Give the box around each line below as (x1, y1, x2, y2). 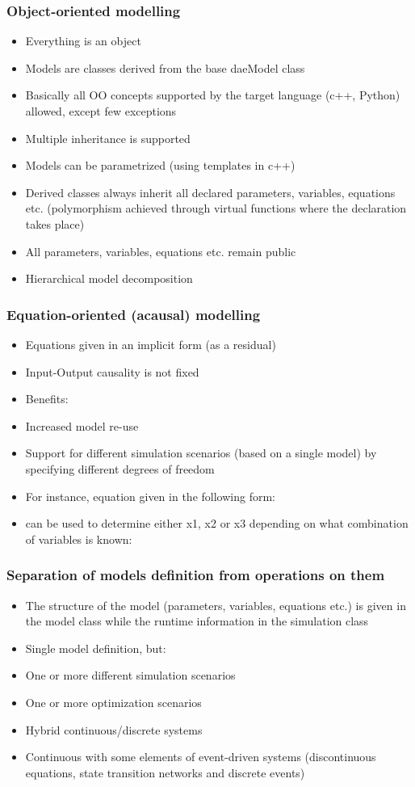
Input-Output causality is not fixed (25, 363, 199, 380)
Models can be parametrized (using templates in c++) (25, 157, 296, 174)
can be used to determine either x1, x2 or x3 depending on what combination (25, 515, 409, 532)
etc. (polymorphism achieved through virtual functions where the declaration (25, 200, 407, 217)
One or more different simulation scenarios (25, 667, 236, 684)
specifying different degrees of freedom (25, 460, 215, 477)
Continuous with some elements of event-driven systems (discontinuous (25, 748, 376, 765)
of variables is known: (25, 530, 132, 547)
